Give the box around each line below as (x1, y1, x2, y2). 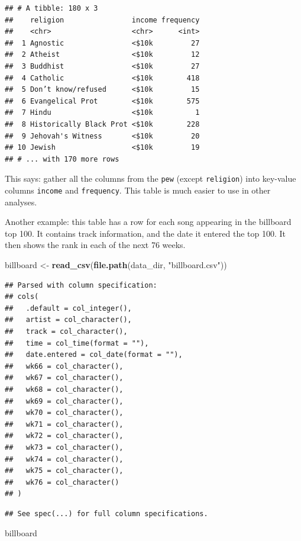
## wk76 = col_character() (5, 478, 119, 487)
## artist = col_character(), (5, 315, 132, 324)
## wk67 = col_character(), (5, 373, 124, 382)
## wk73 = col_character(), (5, 443, 124, 452)
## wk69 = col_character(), (5, 397, 124, 405)
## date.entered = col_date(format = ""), (5, 350, 183, 359)
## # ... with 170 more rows (5, 154, 119, 163)
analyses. (5, 195, 37, 208)
